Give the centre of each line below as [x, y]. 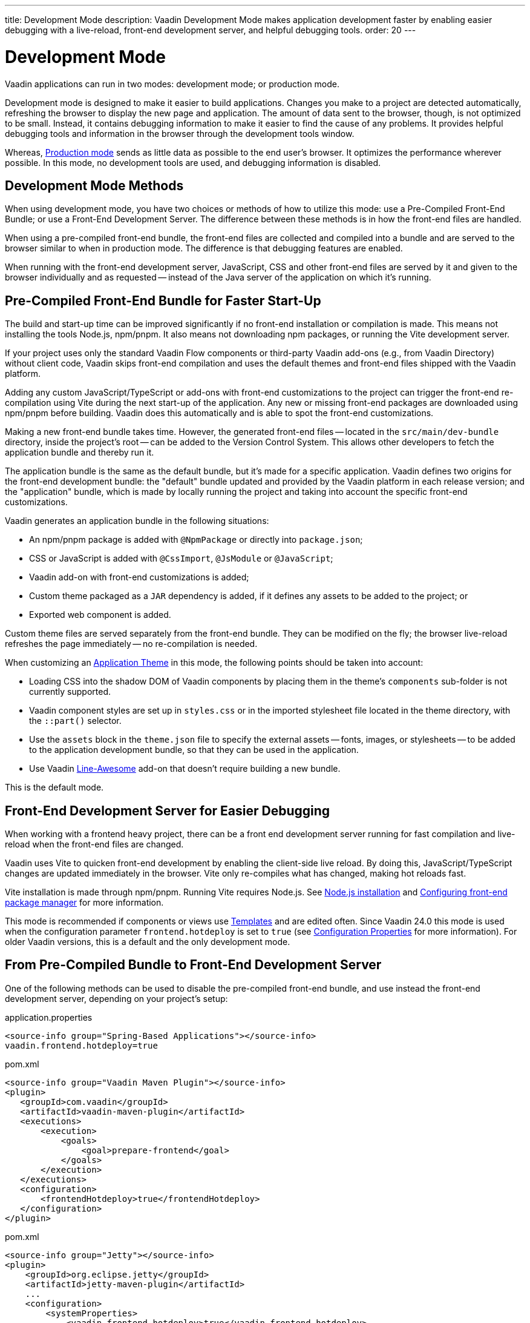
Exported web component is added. [100, 615]
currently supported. [70, 692]
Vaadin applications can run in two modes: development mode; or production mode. [172, 84]
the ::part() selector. [75, 721]
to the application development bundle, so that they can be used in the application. [194, 750]
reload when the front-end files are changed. [94, 844]
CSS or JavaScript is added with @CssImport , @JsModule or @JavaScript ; [181, 559]
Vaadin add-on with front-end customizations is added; [139, 577]
